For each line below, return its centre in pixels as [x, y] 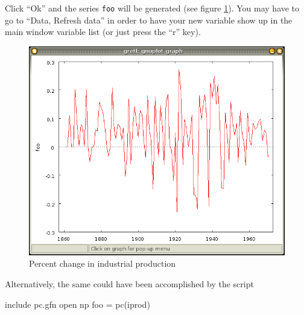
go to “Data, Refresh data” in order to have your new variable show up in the [149, 20]
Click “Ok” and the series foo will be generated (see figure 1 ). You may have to [152, 8]
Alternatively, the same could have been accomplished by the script [129, 283]
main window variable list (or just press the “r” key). [103, 32]
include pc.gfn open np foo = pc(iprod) [78, 304]
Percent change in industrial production [103, 263]
